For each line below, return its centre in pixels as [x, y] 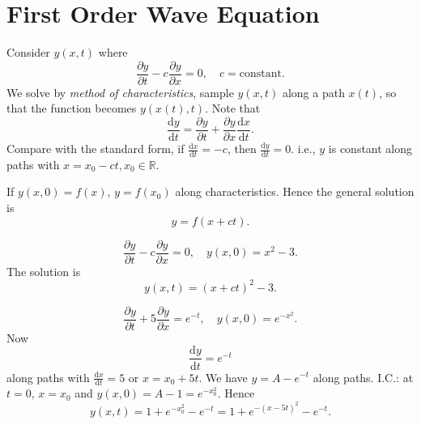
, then [242, 149]
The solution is [44, 271]
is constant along [370, 149]
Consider [28, 52]
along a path [313, 92]
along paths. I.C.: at [363, 377]
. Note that [233, 108]
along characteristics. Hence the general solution [295, 191]
